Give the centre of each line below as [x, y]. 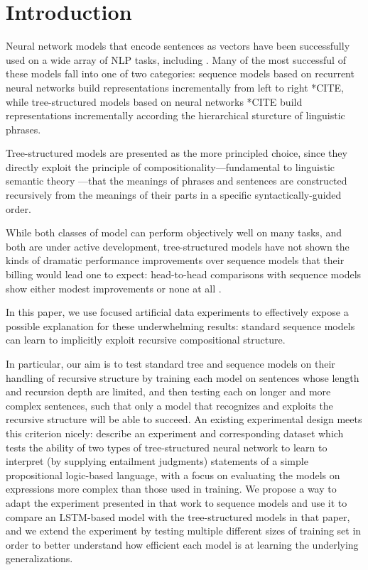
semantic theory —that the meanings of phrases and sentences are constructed [177, 181]
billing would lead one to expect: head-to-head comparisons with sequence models [184, 274]
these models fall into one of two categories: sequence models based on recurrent [180, 73]
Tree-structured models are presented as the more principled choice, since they [177, 153]
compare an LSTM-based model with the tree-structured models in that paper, [178, 516]
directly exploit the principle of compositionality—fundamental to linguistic [171, 166]
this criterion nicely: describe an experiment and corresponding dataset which [175, 433]
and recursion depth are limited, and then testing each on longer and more [168, 391]
